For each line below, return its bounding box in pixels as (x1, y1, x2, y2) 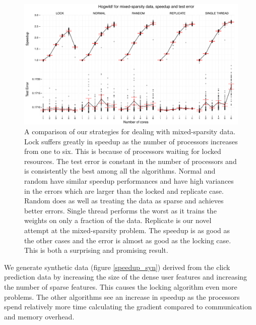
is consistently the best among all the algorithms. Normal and (24, 166, 216, 176)
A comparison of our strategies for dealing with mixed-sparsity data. (24, 126, 236, 137)
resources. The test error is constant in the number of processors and (24, 155, 237, 166)
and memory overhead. (4, 311, 75, 321)
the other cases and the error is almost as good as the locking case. (24, 235, 231, 245)
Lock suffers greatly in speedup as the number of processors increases (24, 136, 238, 146)
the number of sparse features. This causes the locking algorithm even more (4, 282, 237, 292)
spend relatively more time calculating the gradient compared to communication (4, 301, 252, 312)
